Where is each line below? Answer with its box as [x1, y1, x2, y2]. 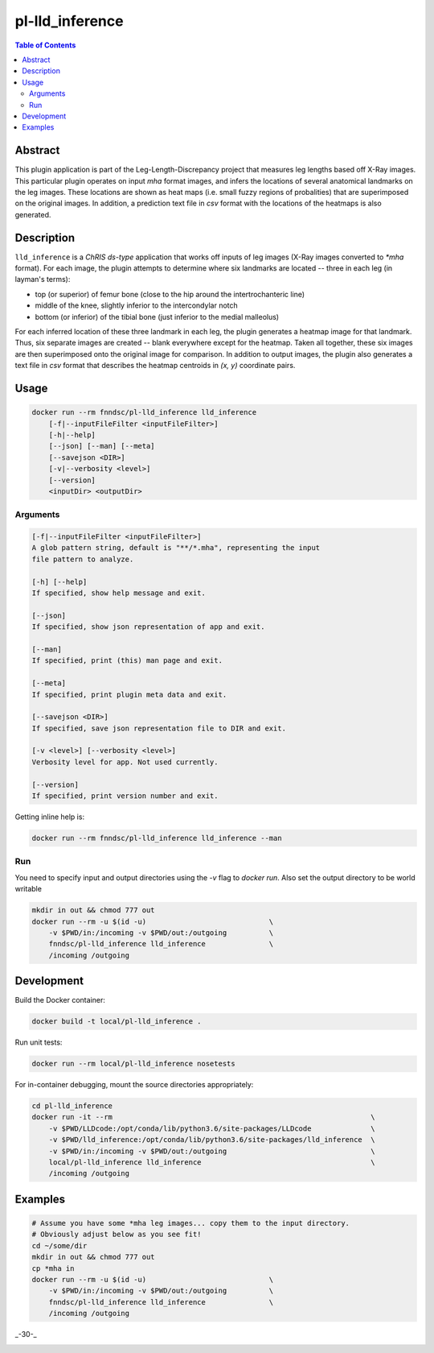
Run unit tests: [14, 1037, 63, 1047]
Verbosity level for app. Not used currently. [31, 757, 219, 767]
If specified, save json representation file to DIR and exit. [31, 723, 287, 733]
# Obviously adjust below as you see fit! [31, 1230, 202, 1239]
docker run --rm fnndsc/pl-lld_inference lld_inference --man [31, 834, 282, 842]
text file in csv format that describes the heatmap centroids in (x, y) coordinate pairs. [14, 361, 296, 370]
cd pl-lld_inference [31, 1102, 113, 1111]
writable [14, 884, 42, 894]
